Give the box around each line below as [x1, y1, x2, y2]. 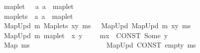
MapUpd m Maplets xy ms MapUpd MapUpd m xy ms [3, 20, 191, 31]
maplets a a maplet [3, 10, 73, 21]
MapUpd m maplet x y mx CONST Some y [3, 30, 168, 40]
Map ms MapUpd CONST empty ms [3, 40, 196, 50]
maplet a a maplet [3, 1, 74, 11]
